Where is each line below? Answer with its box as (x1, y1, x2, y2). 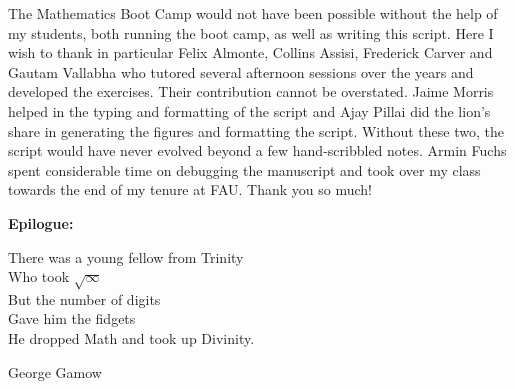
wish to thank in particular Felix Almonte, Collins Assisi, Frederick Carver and (8, 42, 493, 63)
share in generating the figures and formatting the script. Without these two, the (8, 120, 504, 141)
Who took (8, 266, 70, 287)
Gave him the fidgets (8, 308, 136, 329)
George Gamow (8, 361, 102, 382)
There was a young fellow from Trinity (8, 246, 244, 267)
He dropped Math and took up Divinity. (8, 328, 255, 349)
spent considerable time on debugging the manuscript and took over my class (8, 159, 481, 180)
